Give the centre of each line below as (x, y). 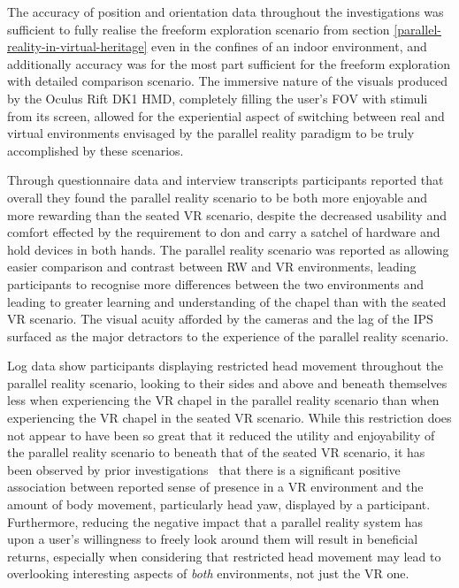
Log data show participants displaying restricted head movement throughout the (226, 366)
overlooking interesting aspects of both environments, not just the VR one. (208, 573)
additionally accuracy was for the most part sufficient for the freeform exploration (229, 63)
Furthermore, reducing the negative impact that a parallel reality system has (215, 521)
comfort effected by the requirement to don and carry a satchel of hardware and (224, 232)
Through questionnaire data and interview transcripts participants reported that (226, 180)
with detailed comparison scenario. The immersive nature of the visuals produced (227, 81)
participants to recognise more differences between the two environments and (216, 283)
